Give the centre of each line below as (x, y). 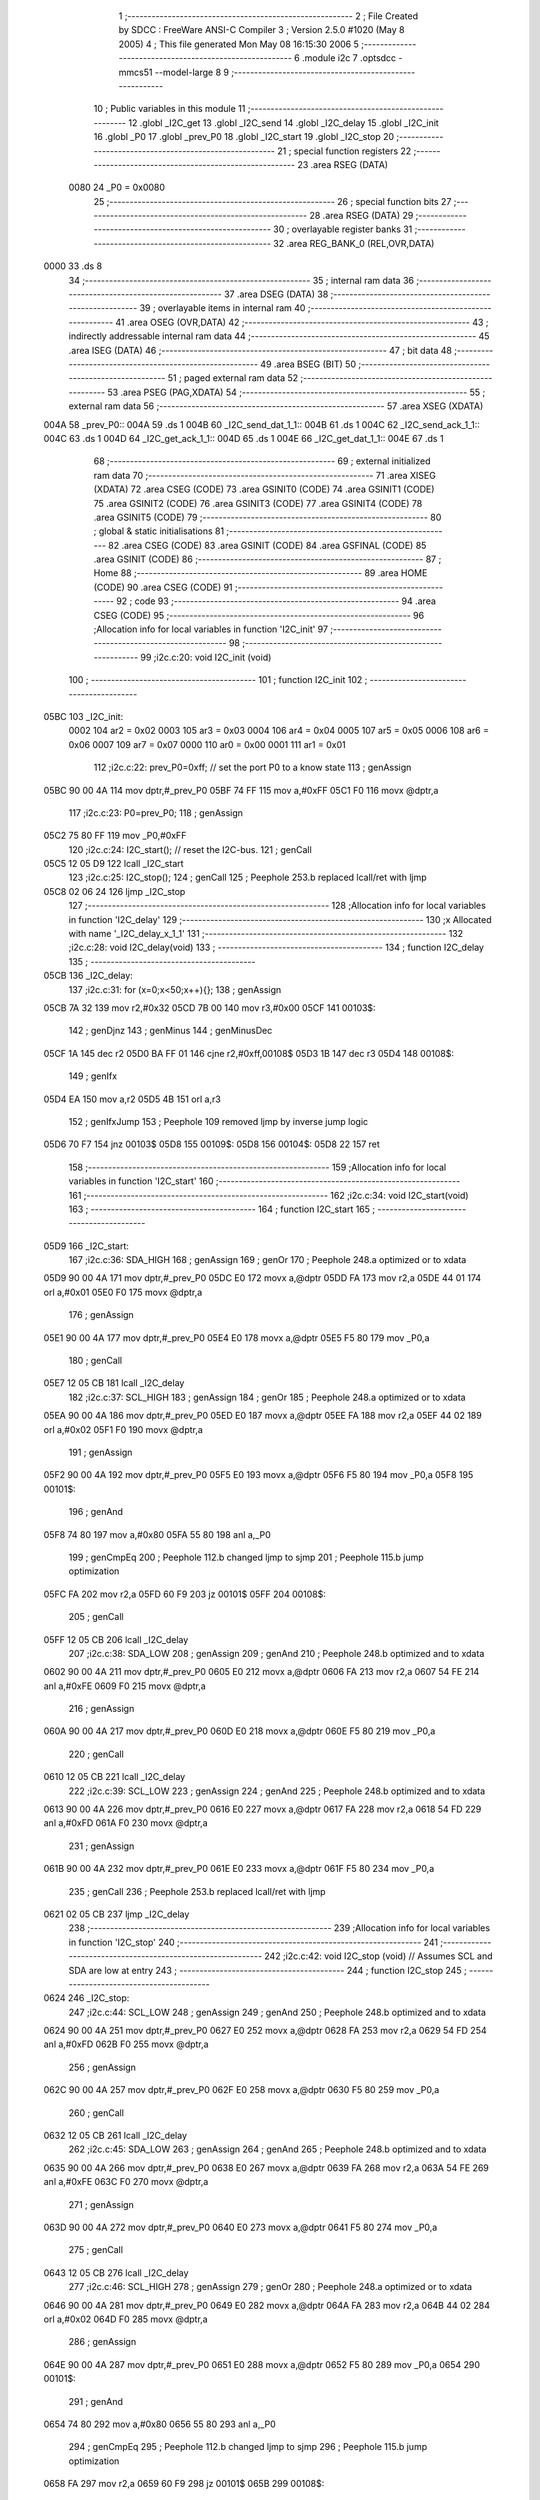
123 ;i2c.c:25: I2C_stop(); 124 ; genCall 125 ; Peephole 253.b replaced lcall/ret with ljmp (247, 877)
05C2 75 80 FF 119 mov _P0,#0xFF (115, 836)
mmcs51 (135, 72)
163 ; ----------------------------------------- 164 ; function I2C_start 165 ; (222, 1209)
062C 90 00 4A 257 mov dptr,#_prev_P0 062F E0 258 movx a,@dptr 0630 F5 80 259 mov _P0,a (241, 2090)
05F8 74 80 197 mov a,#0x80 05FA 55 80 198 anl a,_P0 (157, 1534)
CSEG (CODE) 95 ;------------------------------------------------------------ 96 (259, 615)
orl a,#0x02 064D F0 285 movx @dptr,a (126, 2319)
